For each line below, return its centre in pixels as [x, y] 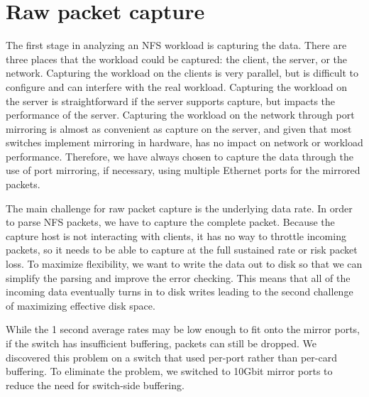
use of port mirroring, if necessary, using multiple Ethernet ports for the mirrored [183, 170]
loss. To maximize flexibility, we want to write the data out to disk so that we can [184, 264]
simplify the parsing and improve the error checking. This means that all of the [178, 277]
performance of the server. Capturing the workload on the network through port [180, 115]
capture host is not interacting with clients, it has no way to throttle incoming [176, 235]
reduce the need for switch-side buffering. [95, 385]
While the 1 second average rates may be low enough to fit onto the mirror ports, [183, 329]
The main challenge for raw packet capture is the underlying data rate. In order [179, 208]
